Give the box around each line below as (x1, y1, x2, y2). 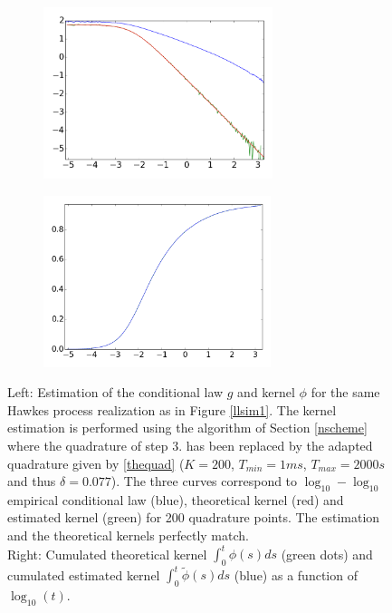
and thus (7, 472, 56, 491)
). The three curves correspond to (110, 472, 298, 491)
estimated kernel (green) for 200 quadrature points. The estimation (7, 508, 380, 527)
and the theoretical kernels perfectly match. (7, 526, 249, 545)
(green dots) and (281, 544, 373, 563)
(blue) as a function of (234, 565, 358, 584)
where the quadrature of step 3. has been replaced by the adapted (7, 435, 373, 454)
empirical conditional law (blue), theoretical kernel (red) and (7, 490, 344, 509)
